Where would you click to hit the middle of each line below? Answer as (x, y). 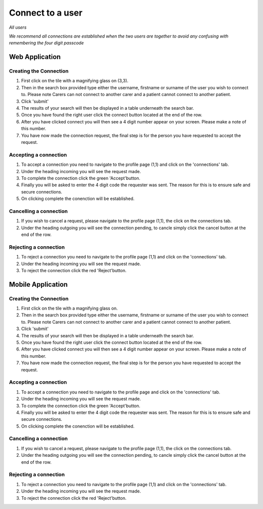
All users (18, 27)
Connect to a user (46, 13)
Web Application (35, 57)
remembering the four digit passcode (46, 43)
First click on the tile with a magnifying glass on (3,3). (75, 81)
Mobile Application (38, 284)
